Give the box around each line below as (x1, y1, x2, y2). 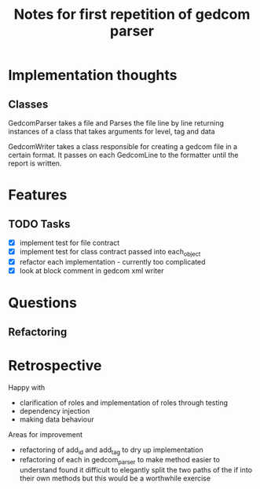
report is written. (8, 159, 62, 168)
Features (8, 186, 68, 204)
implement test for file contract (19, 238, 120, 247)
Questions (8, 294, 77, 312)
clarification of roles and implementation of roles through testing (19, 398, 229, 407)
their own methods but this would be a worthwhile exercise (19, 473, 211, 484)
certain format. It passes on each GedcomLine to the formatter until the (8, 151, 239, 159)
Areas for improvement (8, 429, 82, 439)
